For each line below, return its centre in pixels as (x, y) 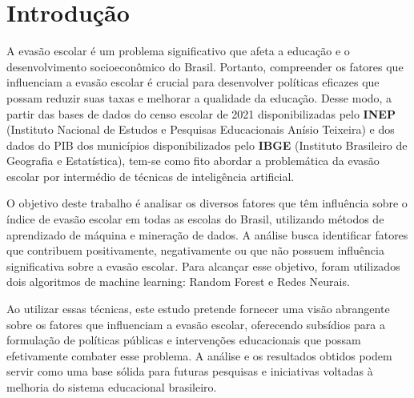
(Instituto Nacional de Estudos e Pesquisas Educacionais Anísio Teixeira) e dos (201, 129)
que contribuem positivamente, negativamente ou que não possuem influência (195, 250)
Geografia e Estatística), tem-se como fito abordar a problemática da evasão (193, 161)
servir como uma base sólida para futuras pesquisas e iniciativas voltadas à (190, 371)
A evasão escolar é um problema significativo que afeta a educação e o (178, 51)
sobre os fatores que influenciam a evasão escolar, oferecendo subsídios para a (196, 324)
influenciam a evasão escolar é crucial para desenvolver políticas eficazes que (193, 82)
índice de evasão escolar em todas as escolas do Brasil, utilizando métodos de (195, 219)
